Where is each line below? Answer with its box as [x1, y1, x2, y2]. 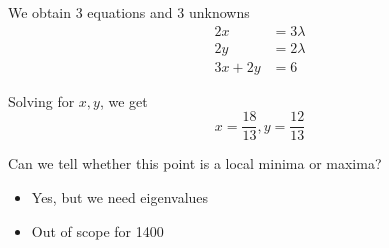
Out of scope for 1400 [31, 220, 164, 241]
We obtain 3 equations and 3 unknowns [8, 2, 250, 22]
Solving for [8, 90, 75, 111]
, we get [99, 90, 148, 111]
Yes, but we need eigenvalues [31, 186, 209, 207]
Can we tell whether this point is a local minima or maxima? [8, 153, 382, 174]
